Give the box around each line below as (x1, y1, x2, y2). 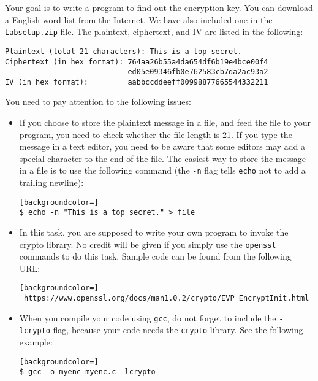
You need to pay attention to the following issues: (5, 95, 191, 108)
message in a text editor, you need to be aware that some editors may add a (19, 140, 306, 153)
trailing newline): (19, 176, 84, 189)
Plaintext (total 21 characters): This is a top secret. (5, 47, 242, 56)
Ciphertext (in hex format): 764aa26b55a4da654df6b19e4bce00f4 (5, 57, 268, 66)
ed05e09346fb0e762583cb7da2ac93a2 (127, 67, 268, 77)
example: (19, 336, 53, 348)
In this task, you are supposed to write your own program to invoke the (19, 226, 289, 238)
